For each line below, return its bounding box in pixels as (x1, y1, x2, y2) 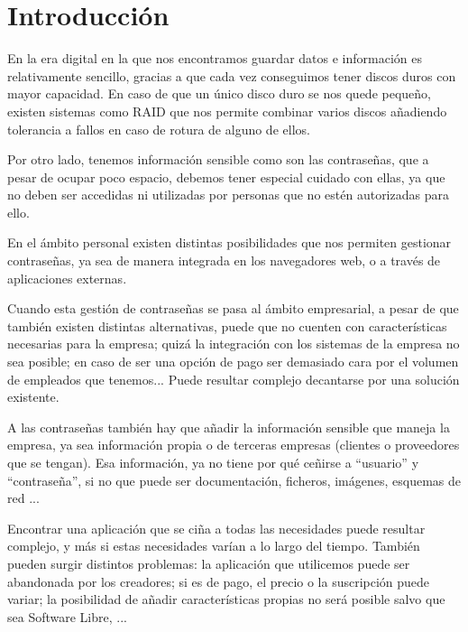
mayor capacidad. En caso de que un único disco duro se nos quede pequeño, (7, 84, 431, 103)
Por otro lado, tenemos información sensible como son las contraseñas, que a (7, 150, 429, 169)
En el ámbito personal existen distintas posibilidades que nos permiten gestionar (7, 233, 452, 252)
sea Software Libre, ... (7, 607, 127, 626)
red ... (7, 488, 40, 507)
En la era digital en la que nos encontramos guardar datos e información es (7, 49, 422, 68)
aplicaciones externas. (7, 268, 127, 287)
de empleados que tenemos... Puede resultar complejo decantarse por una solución (7, 369, 460, 388)
